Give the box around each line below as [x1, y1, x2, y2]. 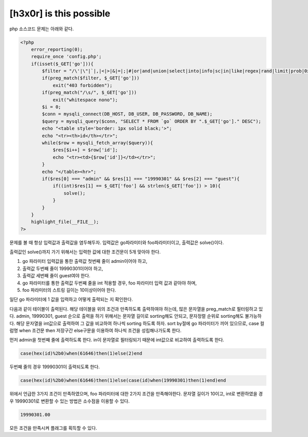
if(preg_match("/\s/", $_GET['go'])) [42, 90, 137, 96]
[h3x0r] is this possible [9, 8, 110, 19]
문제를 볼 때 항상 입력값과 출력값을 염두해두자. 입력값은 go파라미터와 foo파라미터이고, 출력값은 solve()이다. [9, 239, 224, 245]
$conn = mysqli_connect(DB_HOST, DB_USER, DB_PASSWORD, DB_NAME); [42, 111, 213, 117]
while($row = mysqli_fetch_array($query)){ [42, 140, 153, 146]
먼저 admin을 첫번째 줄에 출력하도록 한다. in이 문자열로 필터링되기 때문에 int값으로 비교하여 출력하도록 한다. [9, 337, 224, 343]
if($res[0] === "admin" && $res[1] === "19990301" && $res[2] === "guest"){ [42, 176, 240, 182]
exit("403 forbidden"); [52, 82, 113, 88]
